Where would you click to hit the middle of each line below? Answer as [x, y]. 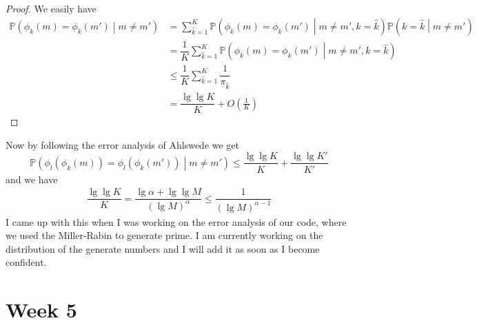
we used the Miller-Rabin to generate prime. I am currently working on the [164, 235]
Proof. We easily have [51, 8]
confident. [26, 262]
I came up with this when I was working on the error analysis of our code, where [176, 221]
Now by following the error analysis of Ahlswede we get [123, 144]
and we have [32, 179]
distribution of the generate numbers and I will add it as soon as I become [163, 248]
